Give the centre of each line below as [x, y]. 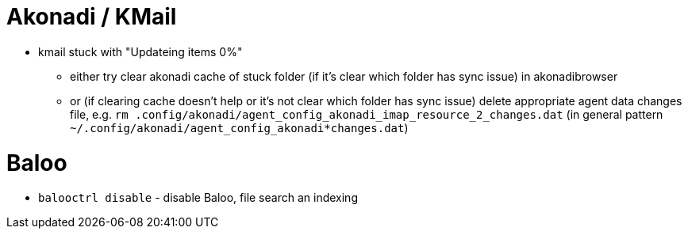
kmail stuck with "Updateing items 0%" [140, 51]
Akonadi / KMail [92, 17]
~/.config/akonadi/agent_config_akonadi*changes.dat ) [239, 127]
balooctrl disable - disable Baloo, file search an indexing [198, 198]
